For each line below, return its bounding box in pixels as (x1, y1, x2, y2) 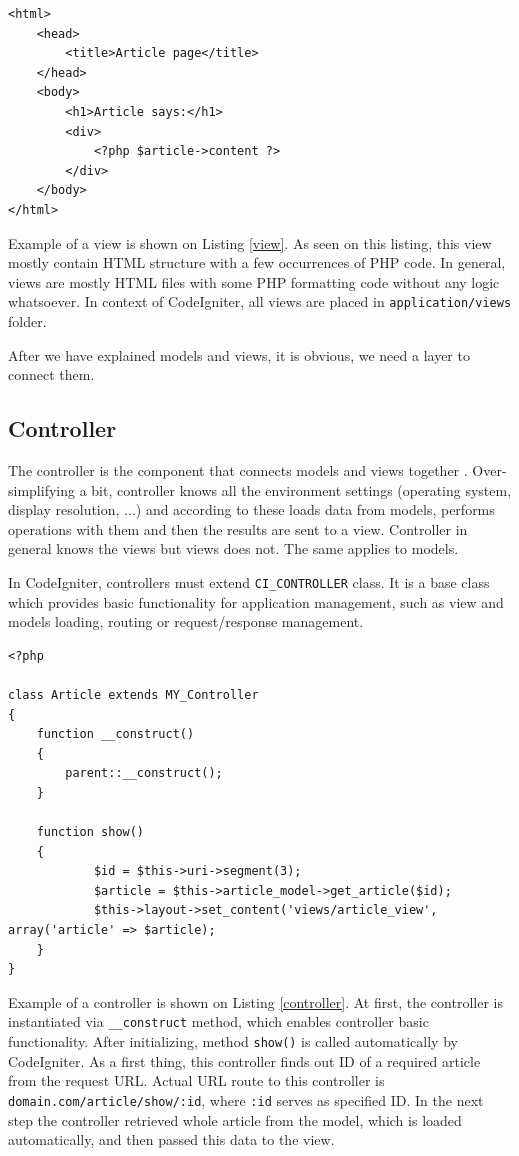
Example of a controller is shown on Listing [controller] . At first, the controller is (8, 991, 503, 1012)
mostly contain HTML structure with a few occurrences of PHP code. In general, (8, 252, 506, 273)
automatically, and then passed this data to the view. (8, 1129, 335, 1150)
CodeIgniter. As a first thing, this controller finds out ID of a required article (8, 1050, 481, 1071)
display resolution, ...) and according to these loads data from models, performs (8, 499, 495, 520)
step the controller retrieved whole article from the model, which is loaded (8, 1109, 462, 1130)
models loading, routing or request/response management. (8, 611, 364, 632)
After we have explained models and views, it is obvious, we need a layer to (8, 344, 470, 365)
